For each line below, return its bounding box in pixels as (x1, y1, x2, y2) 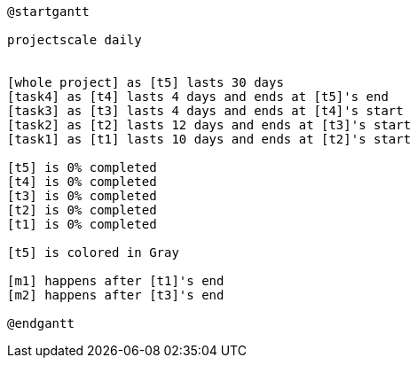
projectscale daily (7, 33, 142, 47)
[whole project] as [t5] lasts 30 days (7, 75, 284, 89)
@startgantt (7, 4, 90, 19)
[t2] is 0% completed (7, 203, 157, 217)
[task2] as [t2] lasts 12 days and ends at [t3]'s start (7, 118, 412, 132)
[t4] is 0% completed (7, 175, 157, 189)
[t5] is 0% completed (7, 160, 157, 175)
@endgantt (7, 316, 75, 330)
